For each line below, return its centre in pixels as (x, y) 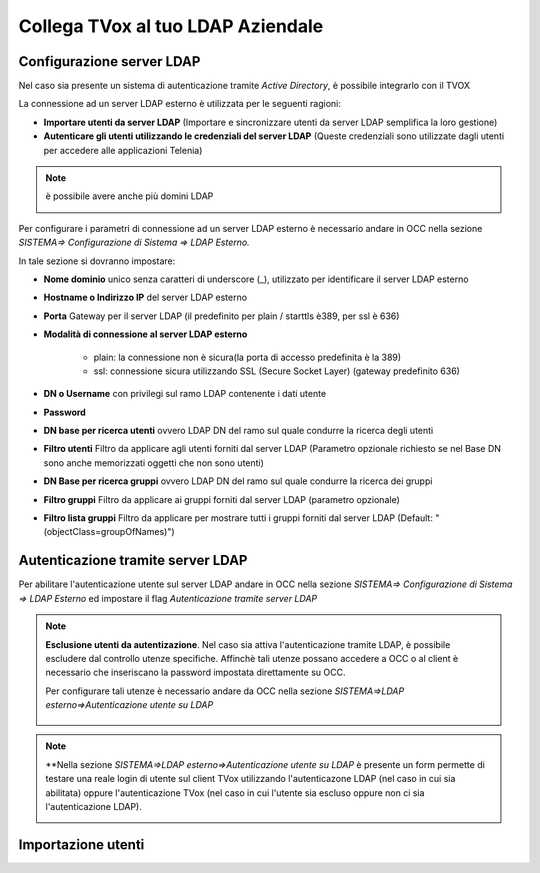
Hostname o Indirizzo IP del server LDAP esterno (145, 297)
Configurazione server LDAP (109, 61)
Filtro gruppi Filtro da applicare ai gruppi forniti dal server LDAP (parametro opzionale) (221, 499)
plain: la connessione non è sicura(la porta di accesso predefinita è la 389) (247, 357)
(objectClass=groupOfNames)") (109, 532)
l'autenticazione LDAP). (93, 807)
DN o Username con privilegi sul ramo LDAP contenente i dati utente (185, 394)
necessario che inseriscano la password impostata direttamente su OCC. (195, 672)
